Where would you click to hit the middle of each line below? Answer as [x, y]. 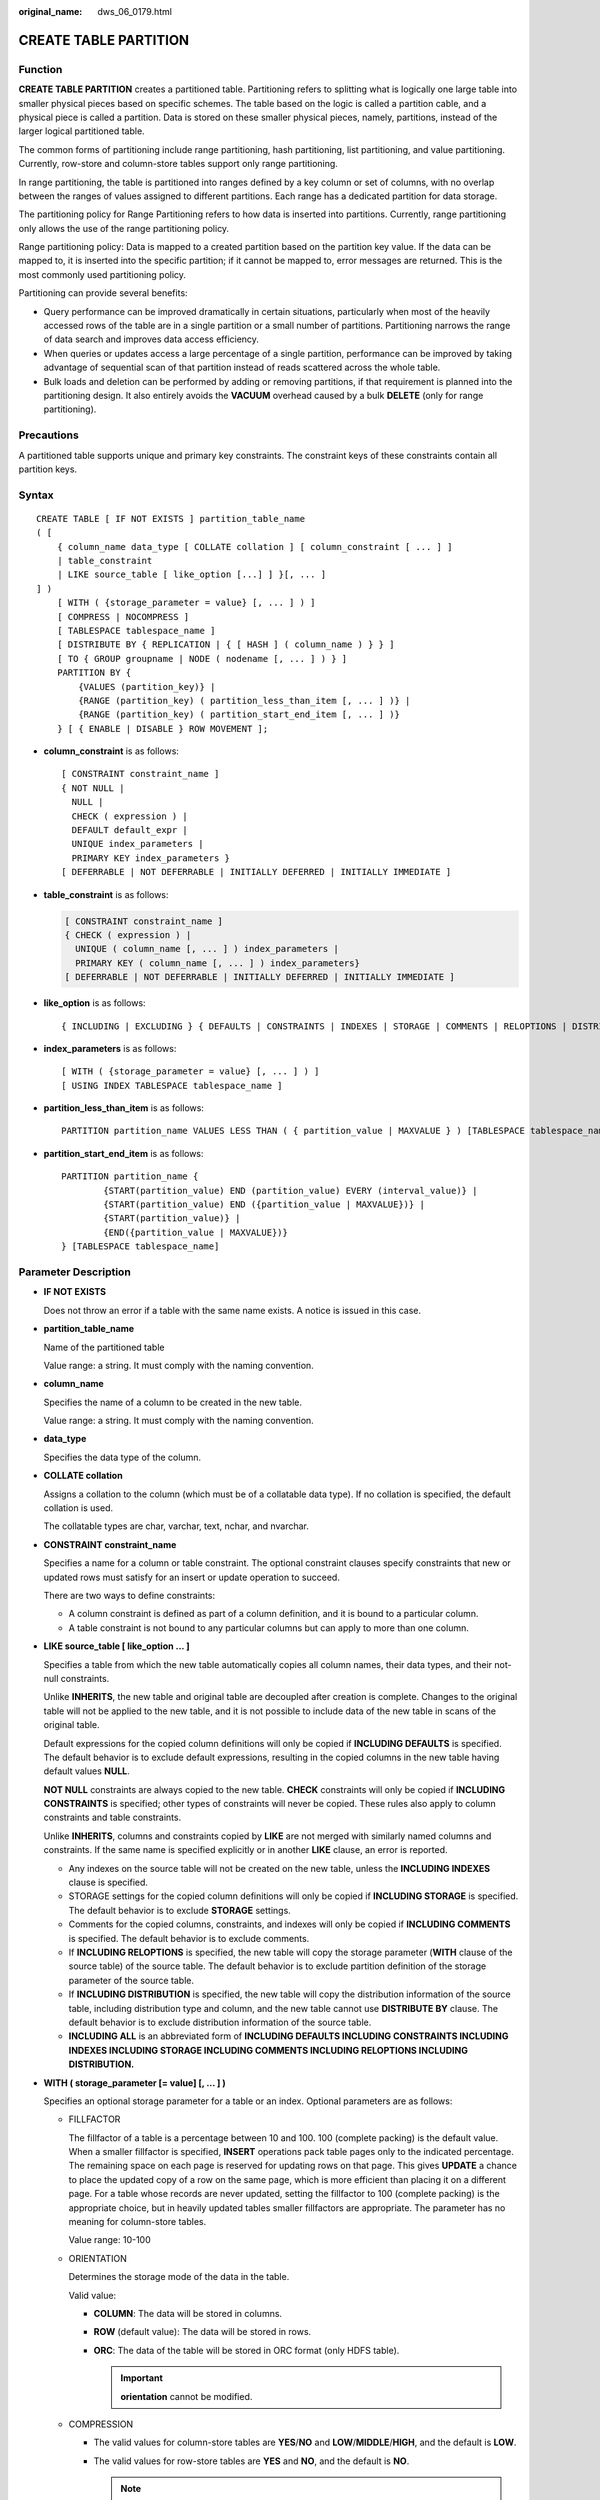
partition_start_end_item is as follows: [123, 1153]
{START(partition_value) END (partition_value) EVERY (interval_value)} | [290, 1190]
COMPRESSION [101, 2424]
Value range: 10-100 [110, 2240]
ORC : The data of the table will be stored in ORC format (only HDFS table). [246, 2350]
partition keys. [48, 469]
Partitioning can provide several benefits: [103, 293]
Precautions [48, 435]
